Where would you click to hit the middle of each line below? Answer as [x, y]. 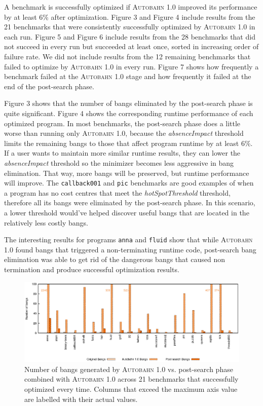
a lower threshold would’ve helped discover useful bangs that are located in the [127, 212]
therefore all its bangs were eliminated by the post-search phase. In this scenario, [130, 202]
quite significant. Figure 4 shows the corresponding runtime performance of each [129, 113]
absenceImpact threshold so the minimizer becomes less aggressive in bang [119, 162]
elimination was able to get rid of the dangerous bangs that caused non [115, 259]
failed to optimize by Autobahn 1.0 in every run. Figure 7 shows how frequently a [131, 66]
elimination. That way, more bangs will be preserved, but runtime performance [127, 173]
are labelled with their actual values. [81, 399]
